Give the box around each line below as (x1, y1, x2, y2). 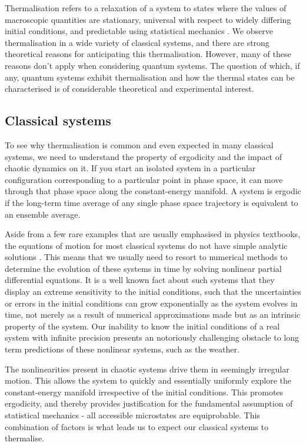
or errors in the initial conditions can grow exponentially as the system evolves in (5, 297, 298, 309)
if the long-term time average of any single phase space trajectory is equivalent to (5, 196, 298, 208)
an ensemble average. (5, 208, 81, 220)
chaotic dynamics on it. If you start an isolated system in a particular (5, 162, 256, 174)
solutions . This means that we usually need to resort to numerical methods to (5, 251, 288, 263)
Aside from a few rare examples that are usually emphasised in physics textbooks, (5, 228, 301, 240)
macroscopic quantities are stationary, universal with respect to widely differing (5, 13, 291, 25)
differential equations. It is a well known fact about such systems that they (5, 274, 275, 286)
